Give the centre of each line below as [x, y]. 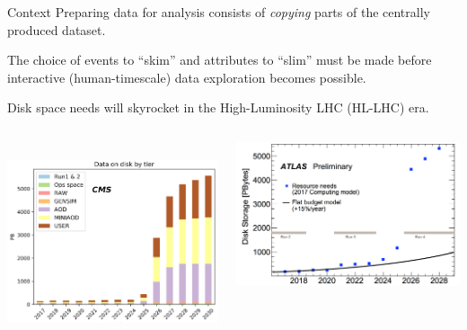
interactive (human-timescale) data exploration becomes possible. [187, 77]
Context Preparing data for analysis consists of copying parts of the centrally [219, 12]
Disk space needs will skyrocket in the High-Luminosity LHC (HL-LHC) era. [218, 107]
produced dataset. [57, 29]
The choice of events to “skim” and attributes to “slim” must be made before [220, 60]
